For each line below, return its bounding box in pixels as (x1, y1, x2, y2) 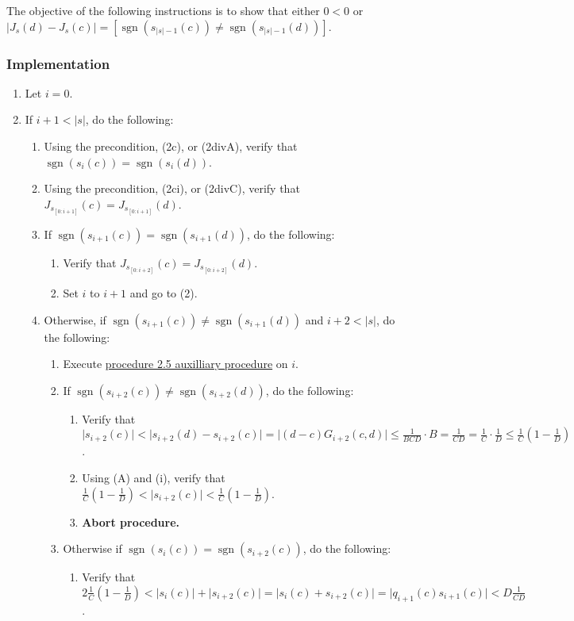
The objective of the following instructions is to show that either (6, 2, 320, 18)
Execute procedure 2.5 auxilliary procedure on (63, 355, 288, 372)
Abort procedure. (82, 513, 180, 530)
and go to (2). (129, 284, 198, 301)
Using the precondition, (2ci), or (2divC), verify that (44, 180, 300, 197)
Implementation (6, 53, 110, 73)
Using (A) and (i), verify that (82, 469, 225, 485)
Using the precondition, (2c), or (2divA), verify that (44, 138, 298, 154)
